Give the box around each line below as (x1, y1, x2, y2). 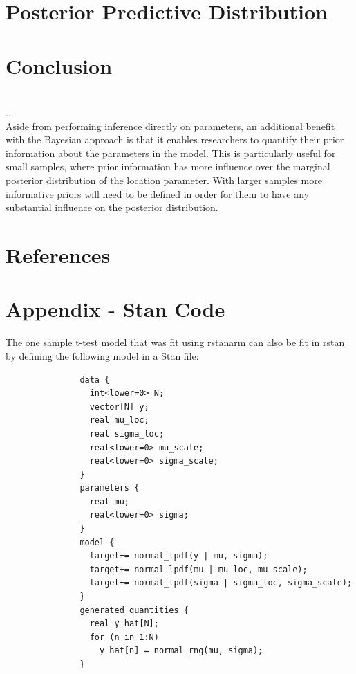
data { (79, 374, 110, 385)
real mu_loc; (89, 415, 149, 426)
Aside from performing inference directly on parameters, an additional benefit (6, 118, 335, 133)
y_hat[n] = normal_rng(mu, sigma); (100, 646, 263, 656)
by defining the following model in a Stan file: (6, 348, 199, 363)
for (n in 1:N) (89, 632, 159, 642)
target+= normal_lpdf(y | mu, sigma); (89, 551, 268, 561)
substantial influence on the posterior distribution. (6, 200, 218, 215)
